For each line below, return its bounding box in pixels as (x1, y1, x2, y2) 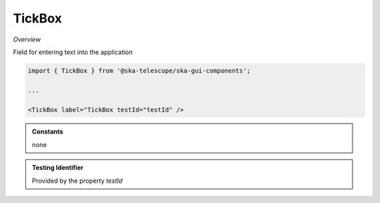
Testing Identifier (32, 164, 84, 172)
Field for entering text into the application (13, 48, 133, 56)
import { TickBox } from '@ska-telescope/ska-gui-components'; (27, 67, 251, 74)
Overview (13, 35, 42, 44)
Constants (32, 127, 63, 136)
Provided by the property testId (32, 176, 123, 185)
